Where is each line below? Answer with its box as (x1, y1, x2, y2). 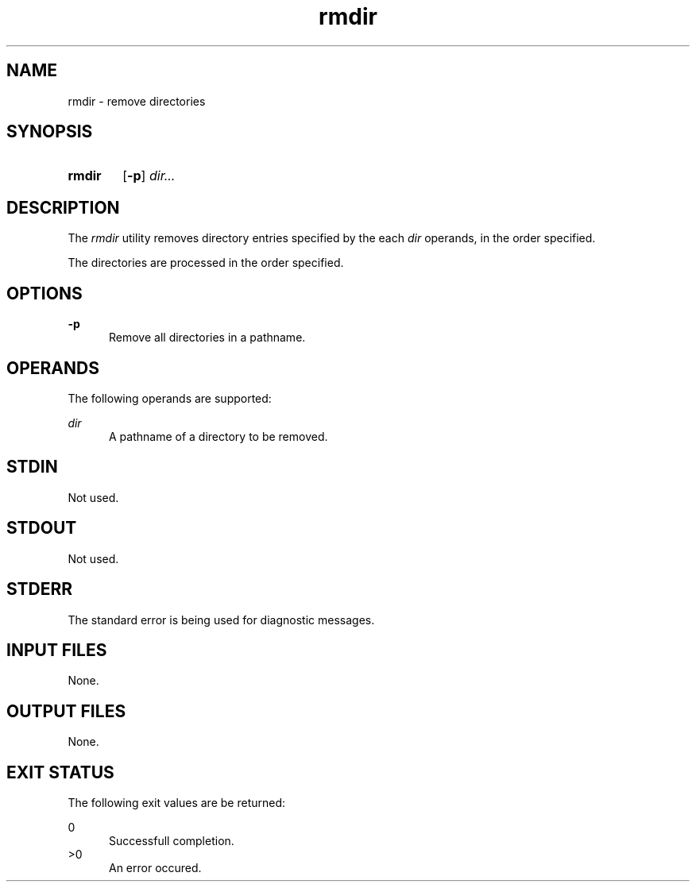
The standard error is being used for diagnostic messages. (68, 612, 375, 627)
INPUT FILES (6, 639, 107, 660)
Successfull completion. (109, 834, 234, 848)
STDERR (6, 579, 73, 600)
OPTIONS (6, 283, 83, 303)
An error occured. (109, 861, 202, 875)
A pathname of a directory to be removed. (109, 429, 328, 443)
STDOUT (6, 518, 77, 539)
